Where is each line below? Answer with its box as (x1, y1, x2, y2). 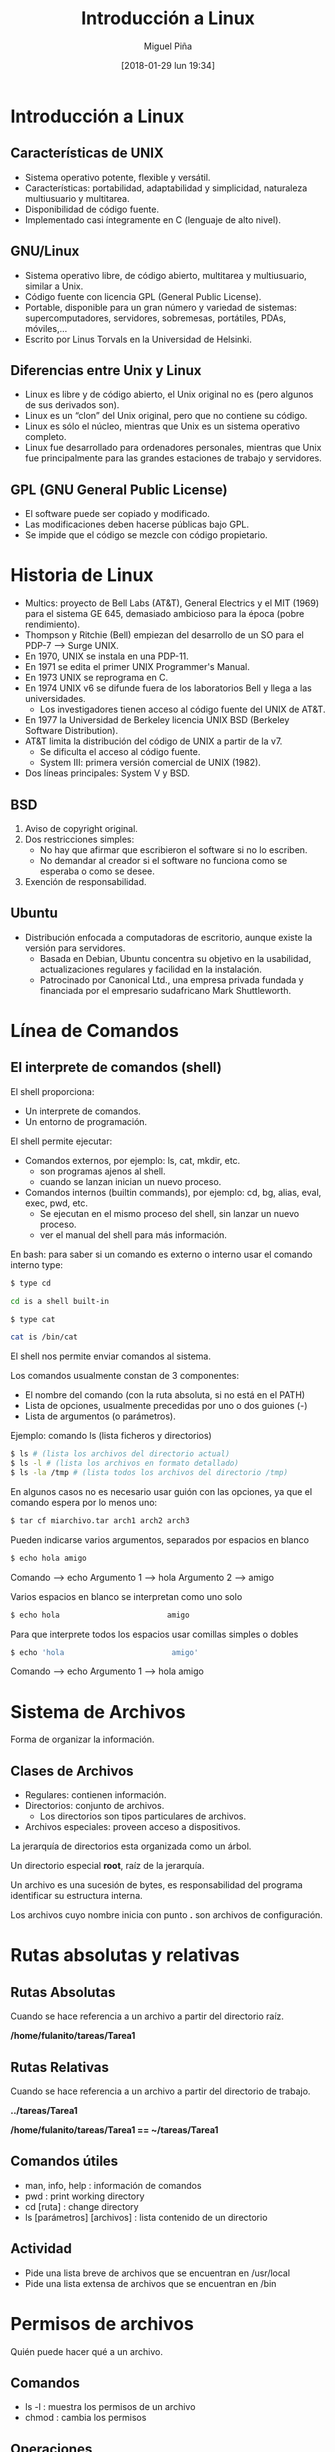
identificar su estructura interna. (10, 1890, 143, 1902)
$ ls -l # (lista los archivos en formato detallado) (10, 1458, 240, 1469)
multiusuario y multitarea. (24, 192, 130, 204)
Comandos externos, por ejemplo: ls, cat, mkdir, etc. (24, 1154, 241, 1166)
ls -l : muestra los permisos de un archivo (24, 2401, 196, 2413)
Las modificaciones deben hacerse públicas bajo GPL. (24, 518, 250, 531)
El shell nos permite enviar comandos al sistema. (10, 1350, 212, 1362)
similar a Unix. (24, 280, 84, 292)
